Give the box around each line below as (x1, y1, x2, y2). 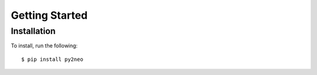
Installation (11, 26, 56, 36)
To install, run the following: (11, 42, 78, 49)
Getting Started (11, 9, 88, 22)
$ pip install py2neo (21, 56, 83, 63)
